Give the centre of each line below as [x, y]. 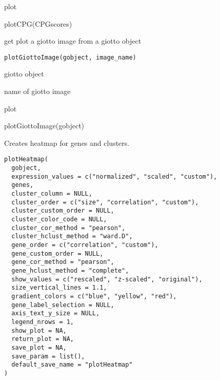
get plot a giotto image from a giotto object [73, 41]
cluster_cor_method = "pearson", [68, 228]
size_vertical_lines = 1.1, [59, 288]
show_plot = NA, [39, 330]
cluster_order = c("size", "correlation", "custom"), [105, 202]
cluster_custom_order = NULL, [63, 211]
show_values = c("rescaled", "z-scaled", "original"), [107, 279]
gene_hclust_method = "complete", [70, 270]
